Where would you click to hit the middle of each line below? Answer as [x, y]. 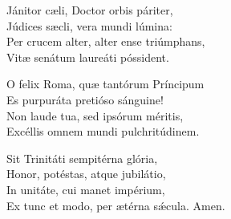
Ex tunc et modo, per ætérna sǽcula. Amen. [116, 205]
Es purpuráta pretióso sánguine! [85, 99]
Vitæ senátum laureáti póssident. [88, 57]
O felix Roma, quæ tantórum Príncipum [105, 84]
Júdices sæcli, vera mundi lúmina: [89, 25]
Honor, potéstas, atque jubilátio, [86, 174]
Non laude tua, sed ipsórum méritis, [95, 115]
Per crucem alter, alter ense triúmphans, [106, 41]
